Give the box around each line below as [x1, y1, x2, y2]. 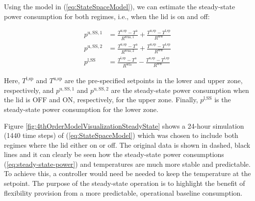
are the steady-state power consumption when [111, 85, 249, 95]
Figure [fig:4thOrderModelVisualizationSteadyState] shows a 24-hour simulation [4, 120, 244, 131]
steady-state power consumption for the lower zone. [4, 104, 158, 114]
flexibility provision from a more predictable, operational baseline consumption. [4, 187, 243, 198]
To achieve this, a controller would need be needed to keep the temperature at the [4, 168, 251, 179]
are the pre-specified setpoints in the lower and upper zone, [64, 75, 243, 86]
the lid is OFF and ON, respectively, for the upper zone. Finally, [4, 94, 198, 105]
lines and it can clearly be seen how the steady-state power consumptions [4, 149, 224, 159]
